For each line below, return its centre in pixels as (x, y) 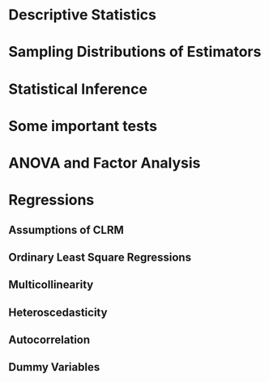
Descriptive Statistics (82, 15)
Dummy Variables (54, 367)
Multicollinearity (51, 285)
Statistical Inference (78, 89)
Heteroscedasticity (58, 312)
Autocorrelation (49, 340)
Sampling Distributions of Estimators (135, 52)
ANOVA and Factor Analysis (105, 163)
